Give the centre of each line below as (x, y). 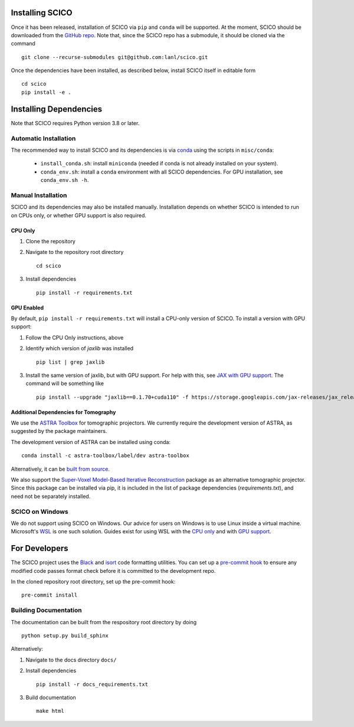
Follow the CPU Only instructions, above (75, 337)
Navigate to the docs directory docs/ (71, 660)
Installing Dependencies (57, 109)
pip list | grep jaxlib (71, 362)
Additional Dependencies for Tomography (63, 412)
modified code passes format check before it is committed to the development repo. (113, 570)
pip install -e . (46, 92)
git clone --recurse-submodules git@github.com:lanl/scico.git (115, 57)
